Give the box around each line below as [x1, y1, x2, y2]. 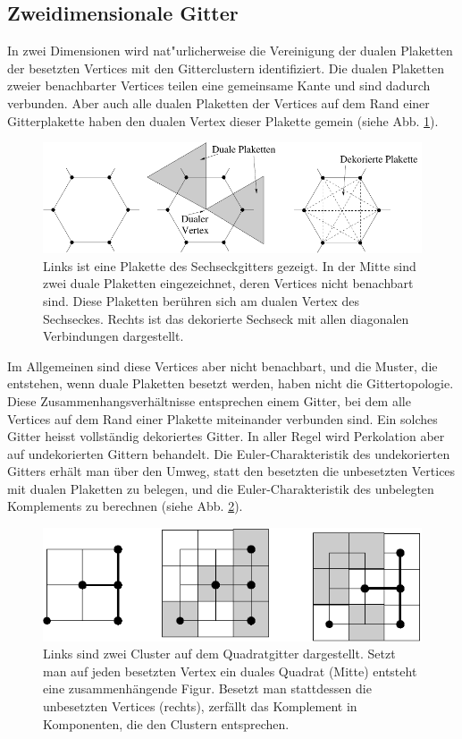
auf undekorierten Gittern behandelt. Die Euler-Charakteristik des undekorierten [7, 444, 450, 463]
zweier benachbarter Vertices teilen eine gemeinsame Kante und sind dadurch [7, 76, 431, 95]
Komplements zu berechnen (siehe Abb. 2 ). [7, 497, 243, 515]
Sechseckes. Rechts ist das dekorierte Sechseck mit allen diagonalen [43, 309, 409, 327]
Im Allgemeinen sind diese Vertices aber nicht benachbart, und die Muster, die [7, 356, 438, 375]
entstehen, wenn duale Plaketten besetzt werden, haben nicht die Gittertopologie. [7, 374, 454, 393]
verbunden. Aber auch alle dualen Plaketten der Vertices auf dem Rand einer [7, 93, 430, 112]
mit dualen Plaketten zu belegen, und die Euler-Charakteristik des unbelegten [7, 479, 434, 497]
